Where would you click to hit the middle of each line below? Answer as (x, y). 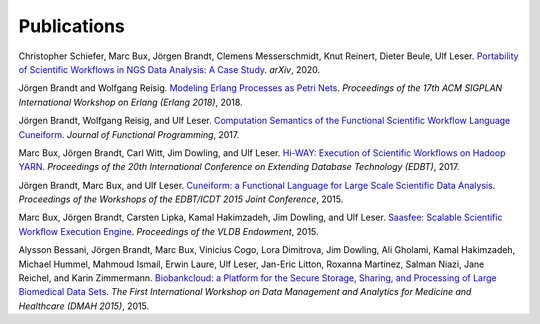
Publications (71, 26)
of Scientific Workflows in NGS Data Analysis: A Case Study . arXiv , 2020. (169, 69)
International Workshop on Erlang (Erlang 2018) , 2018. (131, 102)
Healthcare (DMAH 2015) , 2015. (84, 306)
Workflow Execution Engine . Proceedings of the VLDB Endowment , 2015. (168, 231)
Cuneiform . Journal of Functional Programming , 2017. (129, 134)
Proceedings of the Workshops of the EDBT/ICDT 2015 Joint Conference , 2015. (181, 199)
